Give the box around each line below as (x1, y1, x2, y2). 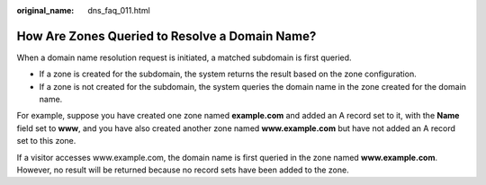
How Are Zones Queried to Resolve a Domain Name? (16, 28, 317, 44)
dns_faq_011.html (87, 5, 150, 15)
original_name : (16, 5, 75, 15)
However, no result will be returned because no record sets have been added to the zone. (16, 164, 350, 175)
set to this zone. (16, 136, 76, 146)
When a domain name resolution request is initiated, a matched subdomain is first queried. (16, 52, 352, 63)
